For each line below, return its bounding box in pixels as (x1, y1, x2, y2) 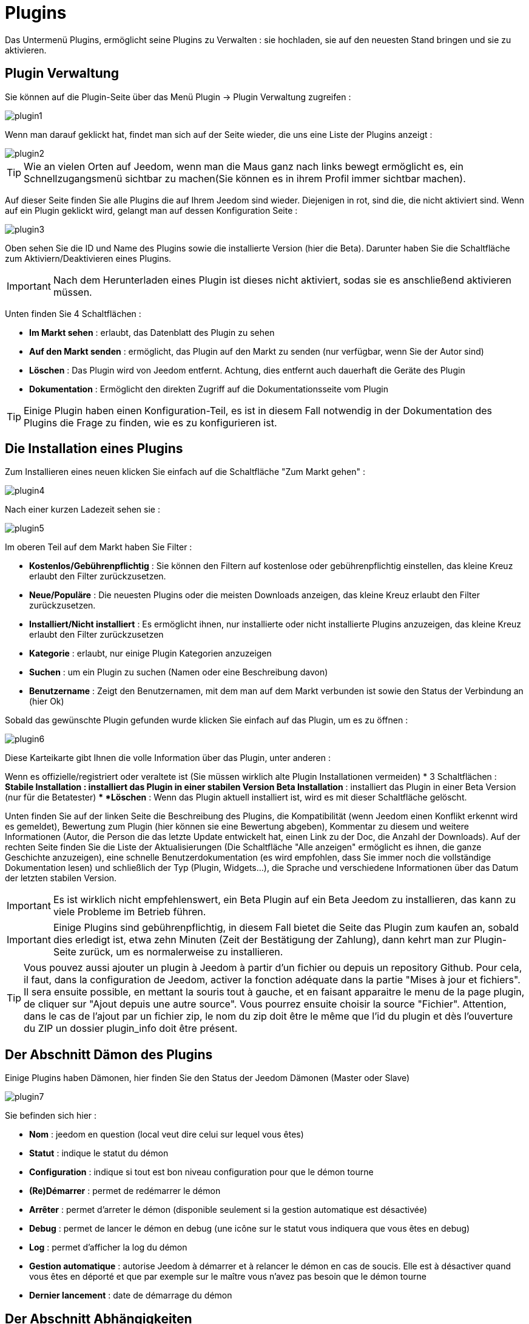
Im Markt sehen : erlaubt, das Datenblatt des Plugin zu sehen (29, 327, 275, 338)
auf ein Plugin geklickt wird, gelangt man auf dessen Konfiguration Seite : (5, 205, 298, 216)
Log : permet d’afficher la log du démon (29, 1242, 187, 1253)
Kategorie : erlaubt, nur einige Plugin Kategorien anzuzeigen (29, 648, 272, 659)
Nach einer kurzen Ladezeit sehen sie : (5, 504, 160, 515)
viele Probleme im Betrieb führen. (53, 906, 206, 918)
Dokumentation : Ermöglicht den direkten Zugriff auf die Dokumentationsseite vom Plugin (29, 383, 388, 394)
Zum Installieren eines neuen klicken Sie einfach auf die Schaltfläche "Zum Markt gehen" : (5, 466, 365, 477)
